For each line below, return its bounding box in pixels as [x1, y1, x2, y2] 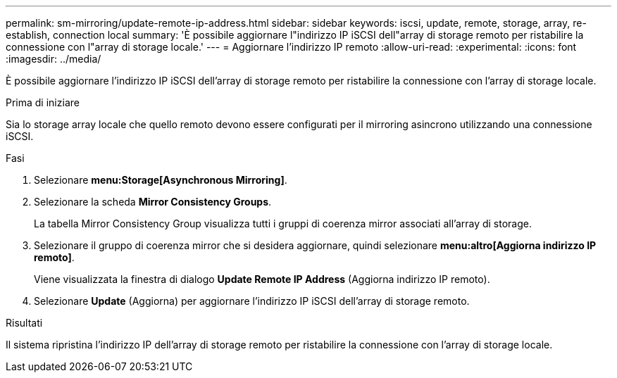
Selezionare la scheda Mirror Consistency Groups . [34, 196, 272, 208]
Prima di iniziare [6, 96, 80, 108]
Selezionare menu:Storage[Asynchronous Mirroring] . [34, 174, 287, 186]
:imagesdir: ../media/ [6, 53, 101, 65]
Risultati [6, 317, 43, 329]
